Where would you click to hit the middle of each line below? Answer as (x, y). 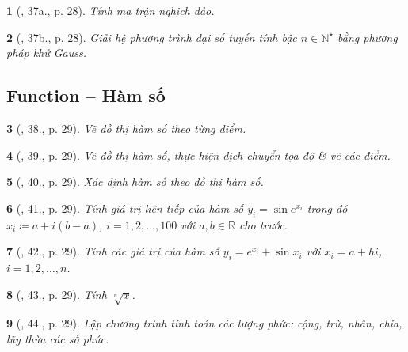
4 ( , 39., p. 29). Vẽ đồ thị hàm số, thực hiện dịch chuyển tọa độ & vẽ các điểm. (198, 155)
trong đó (327, 208)
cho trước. (263, 224)
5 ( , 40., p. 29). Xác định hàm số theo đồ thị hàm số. (135, 182)
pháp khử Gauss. (47, 53)
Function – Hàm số (86, 95)
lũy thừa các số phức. (58, 338)
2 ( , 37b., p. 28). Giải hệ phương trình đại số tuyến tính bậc (152, 37)
